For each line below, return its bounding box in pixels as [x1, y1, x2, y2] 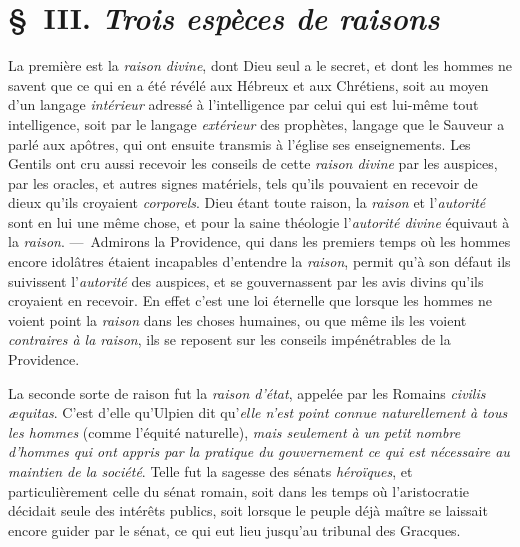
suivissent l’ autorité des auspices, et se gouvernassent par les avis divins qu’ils [8, 270, 484, 291]
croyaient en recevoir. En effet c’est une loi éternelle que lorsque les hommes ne [8, 290, 492, 311]
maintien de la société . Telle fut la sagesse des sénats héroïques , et [8, 461, 413, 481]
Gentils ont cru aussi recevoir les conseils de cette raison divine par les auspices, [8, 153, 498, 174]
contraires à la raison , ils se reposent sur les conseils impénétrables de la [8, 329, 451, 350]
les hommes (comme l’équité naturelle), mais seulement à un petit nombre [8, 421, 461, 442]
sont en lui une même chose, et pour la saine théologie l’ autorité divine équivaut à [8, 211, 510, 232]
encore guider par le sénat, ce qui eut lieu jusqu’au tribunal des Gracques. [8, 519, 461, 540]
